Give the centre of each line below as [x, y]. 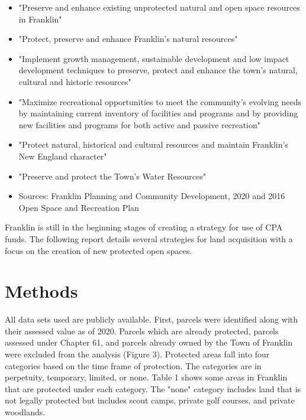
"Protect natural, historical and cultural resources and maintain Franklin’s [153, 144]
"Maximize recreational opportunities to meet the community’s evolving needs [160, 101]
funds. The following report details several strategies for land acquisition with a [149, 238]
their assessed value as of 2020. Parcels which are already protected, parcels [142, 331]
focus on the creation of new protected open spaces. [99, 250]
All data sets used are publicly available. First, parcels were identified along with [152, 319]
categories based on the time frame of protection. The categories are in [133, 365]
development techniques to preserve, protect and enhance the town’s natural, [158, 70]
